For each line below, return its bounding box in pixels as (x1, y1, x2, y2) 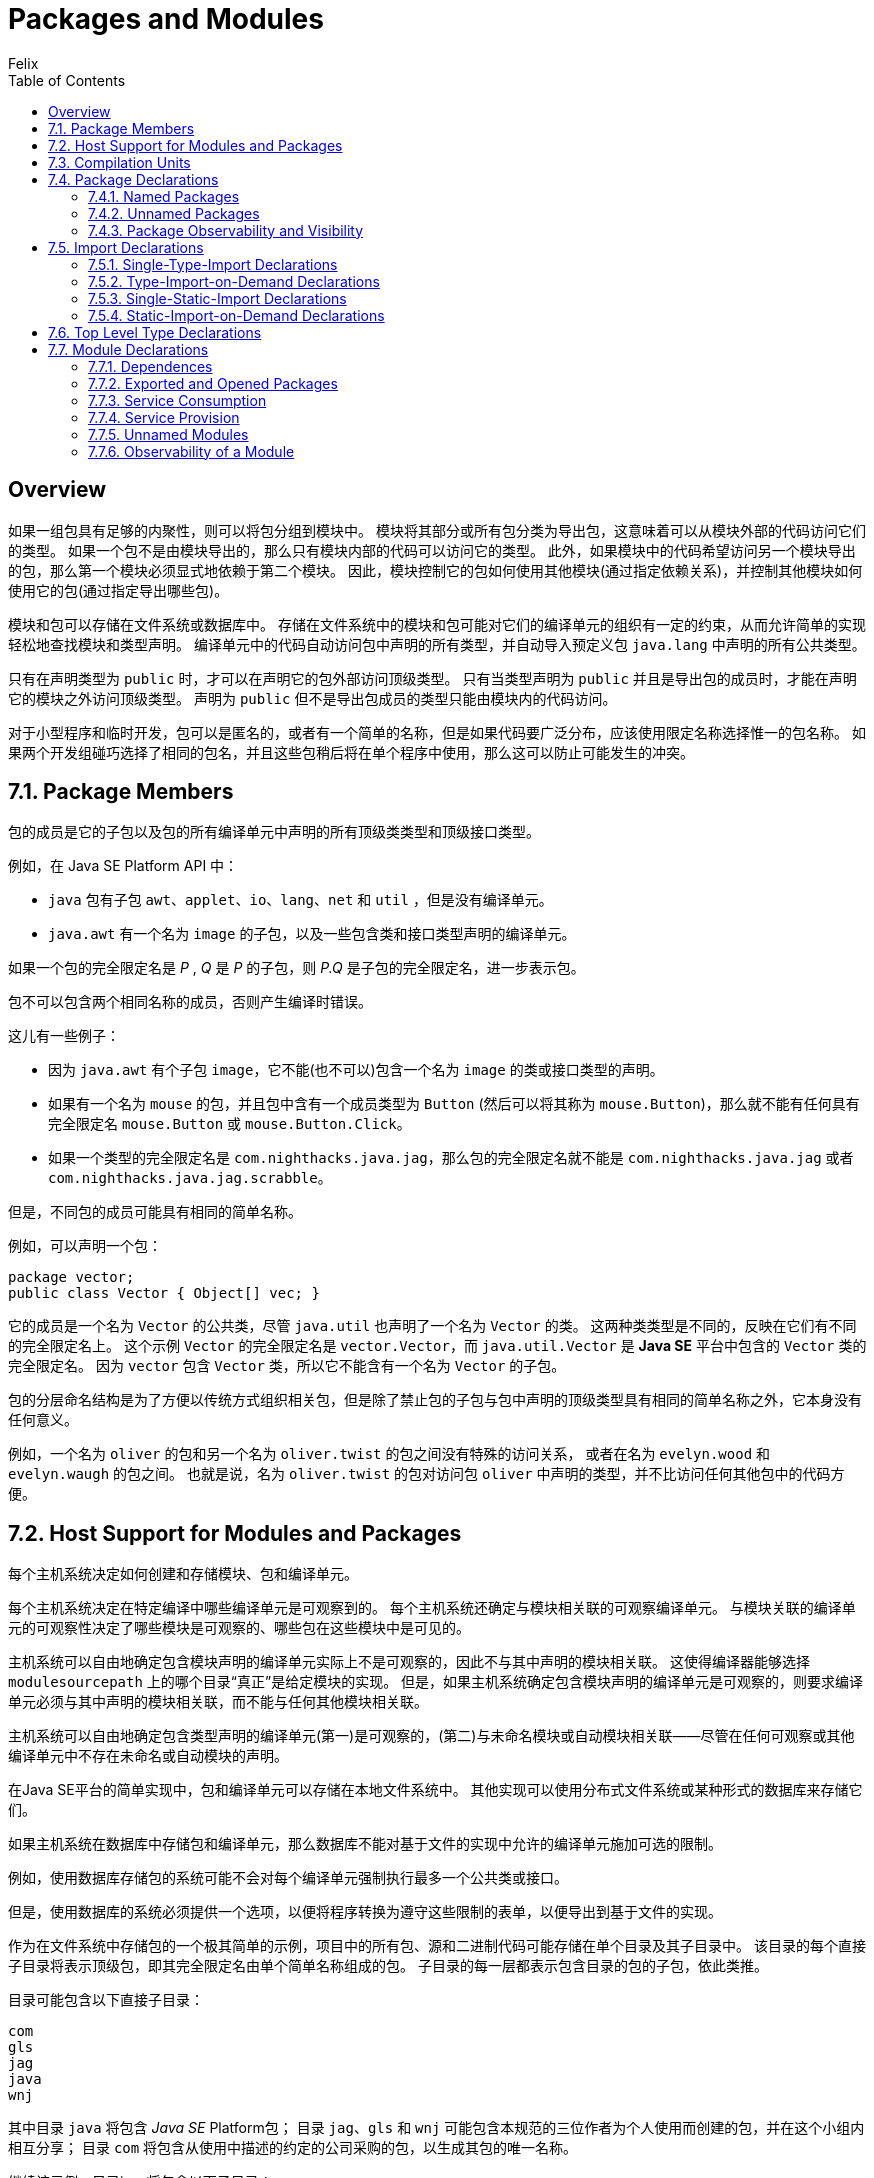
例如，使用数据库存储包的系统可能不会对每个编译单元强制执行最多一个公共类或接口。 (8, 1869, 568, 1887)
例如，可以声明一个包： (8, 1237, 162, 1255)
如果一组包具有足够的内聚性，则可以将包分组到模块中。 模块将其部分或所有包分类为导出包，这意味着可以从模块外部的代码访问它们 (8, 521, 866, 539)
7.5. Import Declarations (48, 238, 204, 256)
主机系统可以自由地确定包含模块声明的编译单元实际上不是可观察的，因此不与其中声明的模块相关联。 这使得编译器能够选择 (8, 1653, 810, 1671)
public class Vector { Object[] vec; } (8, 1285, 320, 1302)
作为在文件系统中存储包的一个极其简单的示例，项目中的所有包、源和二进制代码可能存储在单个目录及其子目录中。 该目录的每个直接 (8, 1937, 866, 1955)
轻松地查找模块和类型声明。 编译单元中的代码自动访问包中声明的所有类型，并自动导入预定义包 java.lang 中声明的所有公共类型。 (8, 635, 866, 653)
